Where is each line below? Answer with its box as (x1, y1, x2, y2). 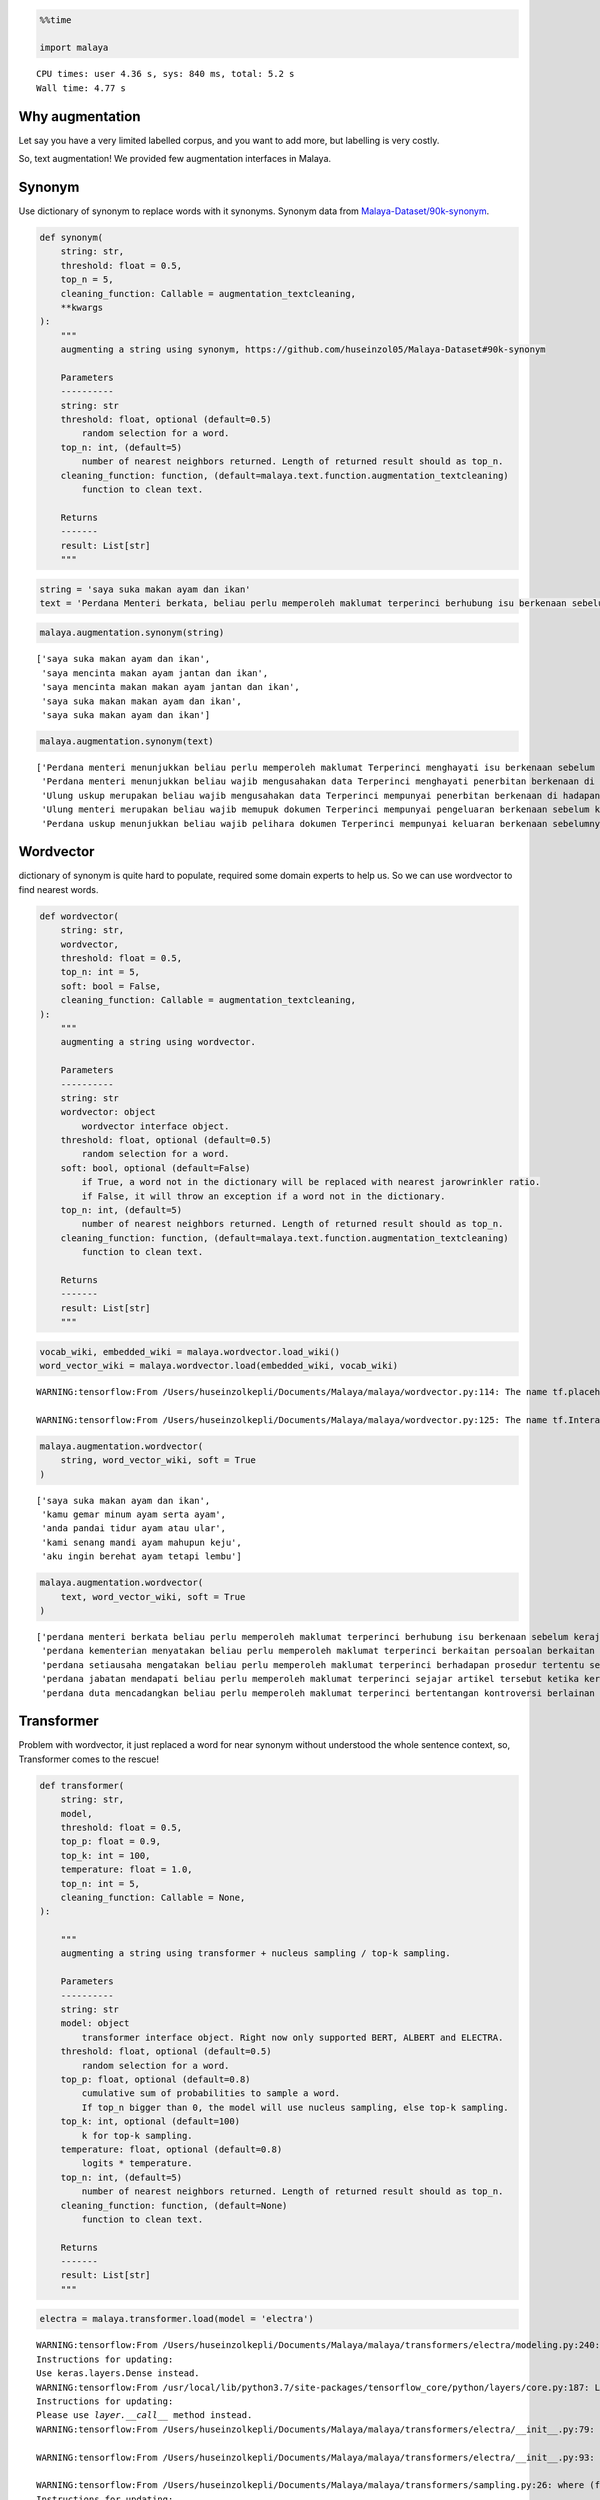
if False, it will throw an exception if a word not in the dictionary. (81, 1190, 446, 1202)
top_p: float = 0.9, (60, 1836, 162, 1847)
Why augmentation (18, 108, 141, 125)
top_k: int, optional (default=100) (60, 2116, 240, 2127)
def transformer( (39, 1780, 125, 1791)
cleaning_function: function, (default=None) (60, 2200, 288, 2211)
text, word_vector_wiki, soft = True (60, 1591, 246, 1602)
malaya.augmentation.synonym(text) (39, 736, 214, 747)
